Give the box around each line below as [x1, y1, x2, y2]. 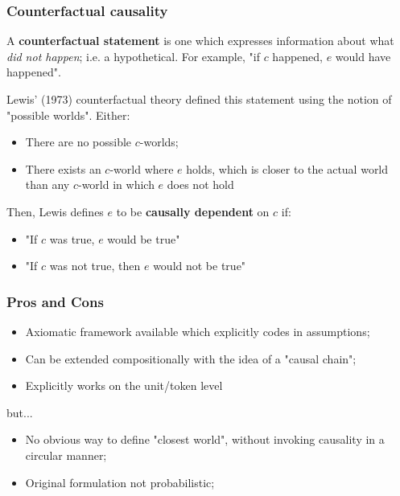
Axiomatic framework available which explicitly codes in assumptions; [25, 322, 370, 339]
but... [6, 404, 33, 420]
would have [335, 47, 391, 64]
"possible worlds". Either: [6, 106, 130, 123]
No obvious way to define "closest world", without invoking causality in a [25, 431, 385, 448]
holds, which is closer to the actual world [186, 160, 389, 177]
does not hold [167, 176, 234, 193]
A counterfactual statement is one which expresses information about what [6, 32, 394, 49]
